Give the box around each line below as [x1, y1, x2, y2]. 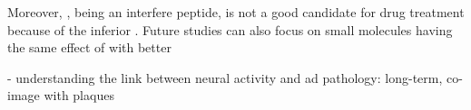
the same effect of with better [7, 38, 172, 57]
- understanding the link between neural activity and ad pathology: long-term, [7, 68, 443, 87]
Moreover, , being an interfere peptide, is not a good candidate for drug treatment [7, 3, 465, 21]
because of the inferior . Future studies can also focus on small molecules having [7, 20, 453, 39]
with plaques [44, 86, 114, 105]
